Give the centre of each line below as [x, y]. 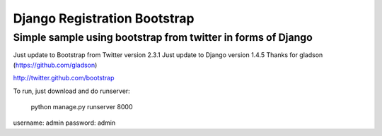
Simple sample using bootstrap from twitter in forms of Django [163, 37]
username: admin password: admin [64, 123]
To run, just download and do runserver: [71, 91]
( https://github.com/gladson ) [55, 65]
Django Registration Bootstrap [104, 18]
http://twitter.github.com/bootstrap [64, 78]
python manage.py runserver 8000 [82, 106]
